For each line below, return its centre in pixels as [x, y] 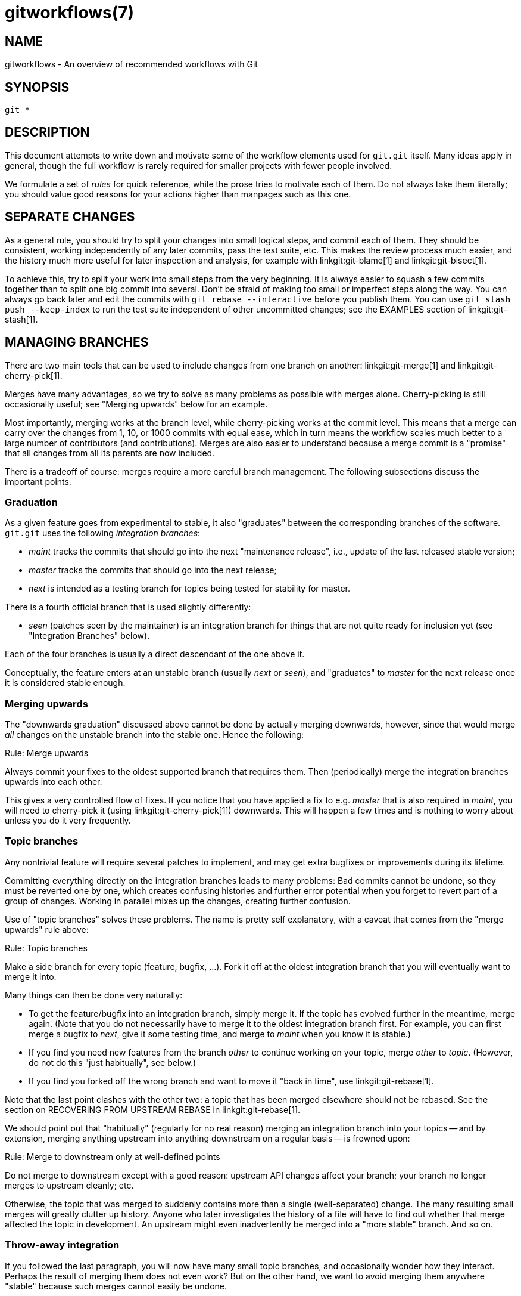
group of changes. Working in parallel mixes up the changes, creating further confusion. [178, 901]
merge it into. [31, 976]
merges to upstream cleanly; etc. [69, 1185]
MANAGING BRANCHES [77, 342]
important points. [38, 481]
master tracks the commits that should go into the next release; [153, 570]
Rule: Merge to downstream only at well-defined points [113, 1156]
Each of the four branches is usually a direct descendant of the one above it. [155, 654]
